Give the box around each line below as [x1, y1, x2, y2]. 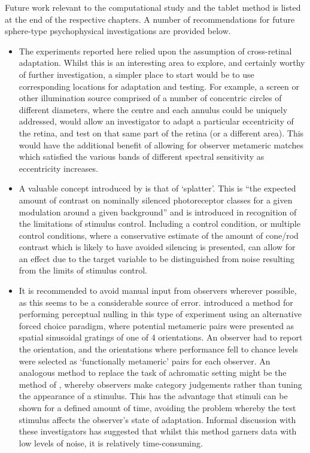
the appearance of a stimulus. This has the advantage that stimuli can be [19, 390, 288, 402]
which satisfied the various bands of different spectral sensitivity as [19, 150, 265, 163]
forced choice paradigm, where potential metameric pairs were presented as [19, 319, 294, 332]
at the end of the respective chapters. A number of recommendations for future [5, 13, 295, 25]
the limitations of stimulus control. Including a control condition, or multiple [19, 217, 300, 230]
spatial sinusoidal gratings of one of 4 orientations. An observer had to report [19, 331, 303, 343]
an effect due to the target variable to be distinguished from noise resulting [19, 252, 294, 264]
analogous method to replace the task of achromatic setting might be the [19, 366, 287, 379]
